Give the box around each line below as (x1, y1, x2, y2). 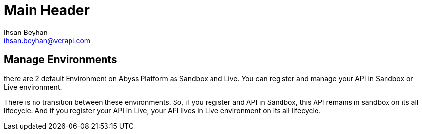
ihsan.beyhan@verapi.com (4, 36, 91, 45)
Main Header (4, 2, 90, 19)
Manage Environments (4, 53, 117, 66)
